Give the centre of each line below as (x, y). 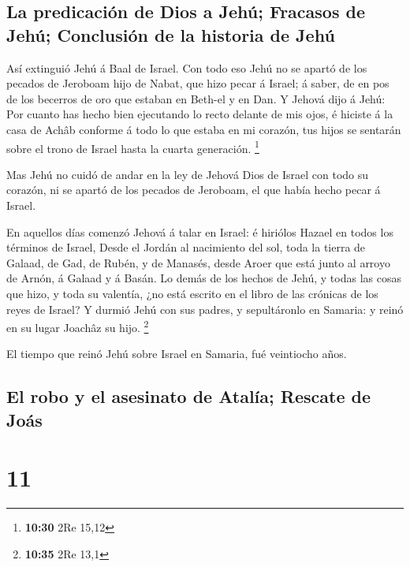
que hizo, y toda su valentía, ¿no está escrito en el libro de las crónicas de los (192, 293)
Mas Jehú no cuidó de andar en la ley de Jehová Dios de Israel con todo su (188, 174)
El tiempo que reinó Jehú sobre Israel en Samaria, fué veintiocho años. (177, 354)
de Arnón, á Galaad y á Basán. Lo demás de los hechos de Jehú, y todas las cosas (204, 278)
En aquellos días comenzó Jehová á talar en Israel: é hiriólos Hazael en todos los (200, 231)
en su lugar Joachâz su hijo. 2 (78, 326)
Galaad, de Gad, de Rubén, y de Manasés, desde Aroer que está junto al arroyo (198, 262)
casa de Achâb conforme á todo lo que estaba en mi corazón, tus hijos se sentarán (204, 129)
